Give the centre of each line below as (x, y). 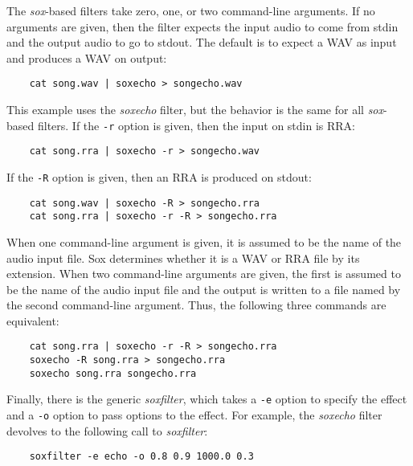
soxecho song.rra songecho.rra (113, 373)
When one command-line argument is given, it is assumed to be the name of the (204, 241)
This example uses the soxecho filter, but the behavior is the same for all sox (195, 110)
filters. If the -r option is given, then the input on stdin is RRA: (196, 125)
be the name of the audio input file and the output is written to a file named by (204, 289)
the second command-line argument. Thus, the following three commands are (196, 305)
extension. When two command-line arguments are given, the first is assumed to (204, 274)
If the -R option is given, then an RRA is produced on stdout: (159, 176)
